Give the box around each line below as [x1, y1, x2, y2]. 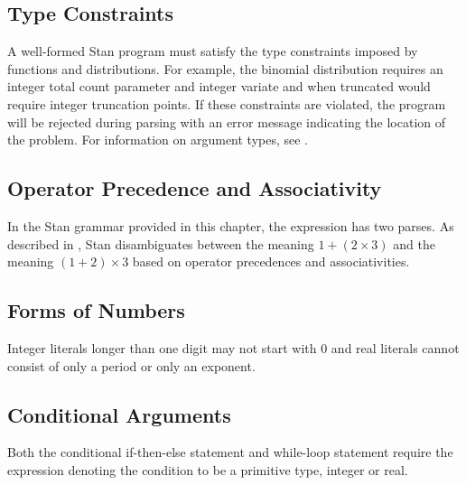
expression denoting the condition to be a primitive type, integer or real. [7, 460, 408, 479]
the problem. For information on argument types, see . [7, 130, 309, 149]
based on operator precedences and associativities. [132, 252, 410, 271]
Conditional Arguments [7, 400, 231, 428]
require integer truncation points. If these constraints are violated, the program [7, 94, 446, 113]
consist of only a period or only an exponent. [7, 356, 256, 375]
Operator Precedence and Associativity [7, 174, 382, 202]
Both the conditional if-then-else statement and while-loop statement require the [7, 443, 453, 462]
